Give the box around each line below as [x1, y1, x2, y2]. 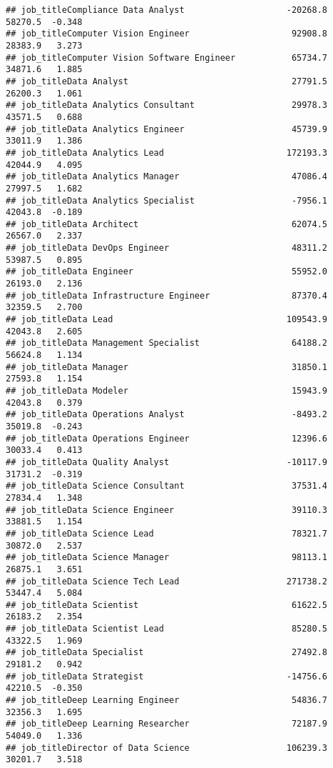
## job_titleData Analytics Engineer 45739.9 [6, 124, 328, 134]
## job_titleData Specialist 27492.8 [6, 647, 328, 658]
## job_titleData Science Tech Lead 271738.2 [6, 576, 328, 587]
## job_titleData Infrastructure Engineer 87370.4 [6, 290, 328, 301]
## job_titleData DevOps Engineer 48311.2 [6, 243, 328, 254]
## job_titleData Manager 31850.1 [6, 361, 328, 372]
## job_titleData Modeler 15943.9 [6, 386, 328, 396]
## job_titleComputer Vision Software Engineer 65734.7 [6, 52, 328, 63]
